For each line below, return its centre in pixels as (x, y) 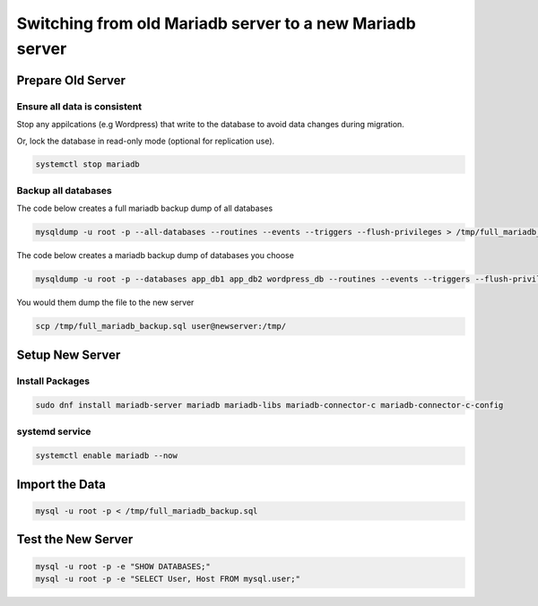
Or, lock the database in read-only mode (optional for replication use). (146, 141)
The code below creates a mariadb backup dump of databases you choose (156, 255)
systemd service (54, 431)
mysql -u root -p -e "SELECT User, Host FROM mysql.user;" (168, 579)
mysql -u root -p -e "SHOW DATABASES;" (123, 566)
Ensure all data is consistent (79, 106)
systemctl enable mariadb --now (107, 456)
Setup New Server (69, 355)
